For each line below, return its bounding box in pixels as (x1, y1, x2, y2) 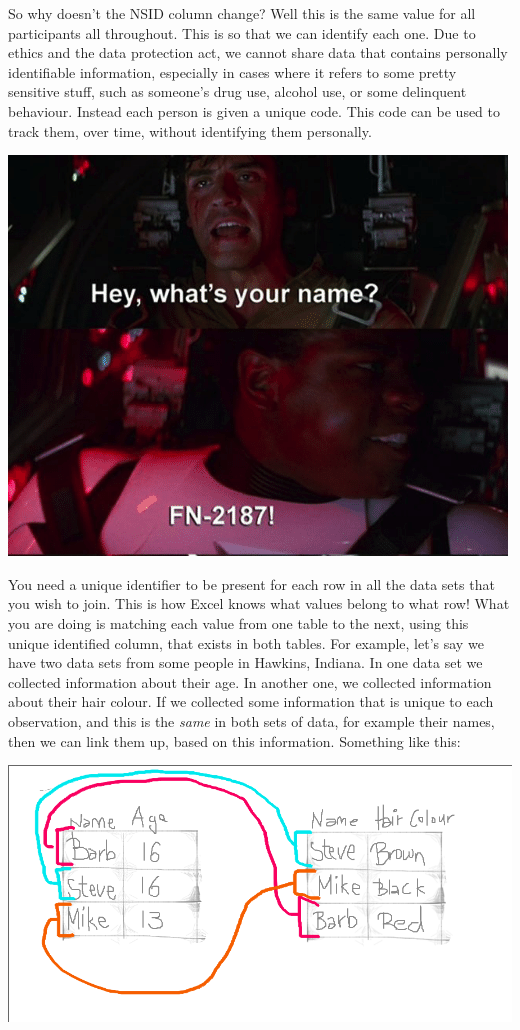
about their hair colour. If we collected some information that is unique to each (8, 691, 494, 712)
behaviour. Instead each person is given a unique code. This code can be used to (8, 100, 500, 121)
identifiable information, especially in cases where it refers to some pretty (8, 61, 457, 82)
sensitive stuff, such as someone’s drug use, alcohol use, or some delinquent (8, 81, 467, 102)
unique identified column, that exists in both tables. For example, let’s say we (8, 632, 484, 653)
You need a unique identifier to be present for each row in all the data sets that (8, 573, 495, 594)
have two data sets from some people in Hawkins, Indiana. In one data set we (8, 652, 483, 673)
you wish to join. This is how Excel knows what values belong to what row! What (8, 593, 510, 614)
